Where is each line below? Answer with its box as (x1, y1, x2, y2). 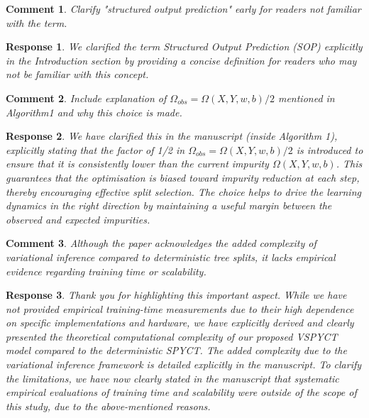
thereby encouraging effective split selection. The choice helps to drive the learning (6, 184, 361, 199)
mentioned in (277, 90, 335, 105)
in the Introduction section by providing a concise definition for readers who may (6, 53, 357, 67)
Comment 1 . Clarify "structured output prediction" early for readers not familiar (6, 1, 361, 16)
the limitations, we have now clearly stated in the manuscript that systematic (6, 370, 339, 385)
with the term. (6, 15, 67, 30)
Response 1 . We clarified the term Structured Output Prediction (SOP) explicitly (6, 39, 363, 54)
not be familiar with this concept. (6, 67, 149, 82)
